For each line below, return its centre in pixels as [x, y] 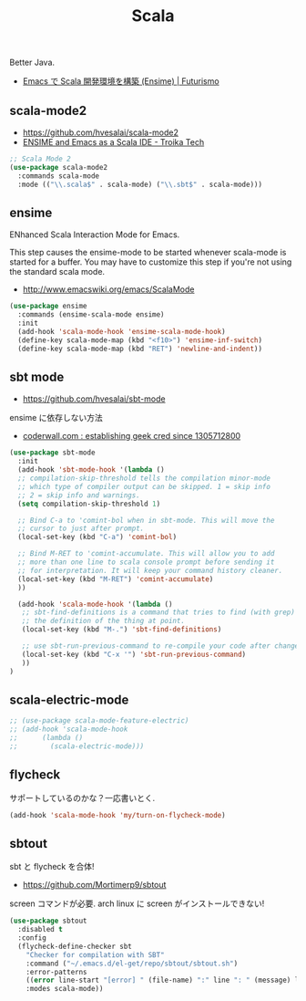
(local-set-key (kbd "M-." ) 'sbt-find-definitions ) [122, 630]
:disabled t [41, 930]
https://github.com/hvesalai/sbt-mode [94, 399]
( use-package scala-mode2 [58, 167]
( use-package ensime [49, 307]
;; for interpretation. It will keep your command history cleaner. [150, 570]
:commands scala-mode [59, 176]
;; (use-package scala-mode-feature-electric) [99, 721]
